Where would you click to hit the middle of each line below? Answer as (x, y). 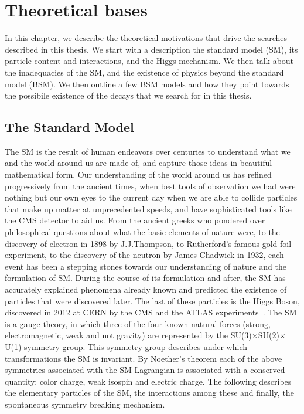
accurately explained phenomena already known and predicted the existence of (146, 289)
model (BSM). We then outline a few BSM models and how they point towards (147, 84)
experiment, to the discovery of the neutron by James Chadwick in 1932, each (144, 255)
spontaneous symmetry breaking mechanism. (85, 404)
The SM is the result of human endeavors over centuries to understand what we (148, 151)
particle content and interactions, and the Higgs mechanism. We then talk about (149, 61)
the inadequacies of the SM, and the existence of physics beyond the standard (144, 72)
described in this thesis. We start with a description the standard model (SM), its (151, 49)
